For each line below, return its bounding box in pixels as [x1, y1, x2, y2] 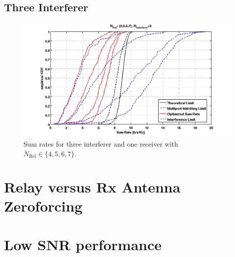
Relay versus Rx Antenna [4, 177, 181, 197]
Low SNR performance [4, 234, 162, 254]
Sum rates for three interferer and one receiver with [23, 138, 178, 149]
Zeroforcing [4, 196, 83, 216]
